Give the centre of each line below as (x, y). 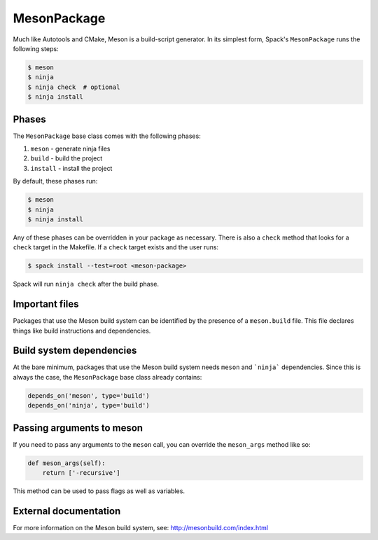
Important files (46, 304)
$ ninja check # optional (74, 87)
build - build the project (66, 158)
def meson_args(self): (66, 463)
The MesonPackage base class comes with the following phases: (107, 136)
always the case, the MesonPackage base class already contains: (107, 377)
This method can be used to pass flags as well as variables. (99, 491)
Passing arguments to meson (78, 428)
